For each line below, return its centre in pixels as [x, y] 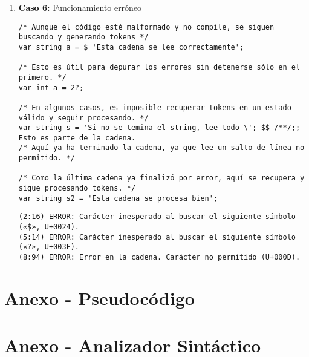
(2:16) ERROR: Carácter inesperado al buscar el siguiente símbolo [157, 217]
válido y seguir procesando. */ [83, 118]
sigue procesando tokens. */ [77, 188]
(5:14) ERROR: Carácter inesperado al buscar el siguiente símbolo [157, 237]
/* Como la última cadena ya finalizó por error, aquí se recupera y [161, 178]
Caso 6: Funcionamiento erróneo [80, 7]
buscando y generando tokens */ [83, 37]
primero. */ [42, 77]
